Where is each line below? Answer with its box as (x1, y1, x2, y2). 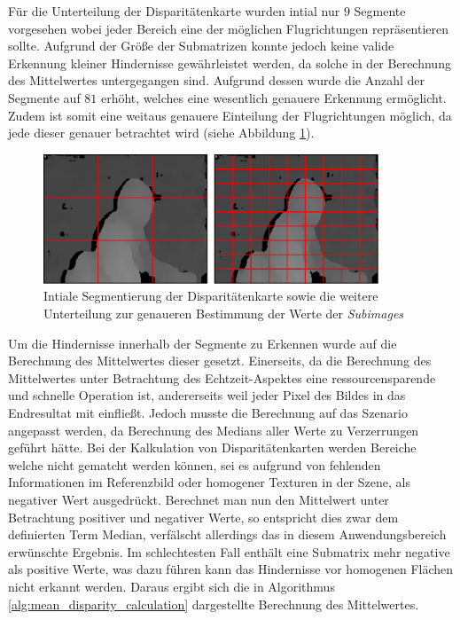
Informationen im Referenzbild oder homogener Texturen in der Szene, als (8, 473, 410, 491)
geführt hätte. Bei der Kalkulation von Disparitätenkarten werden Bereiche (8, 438, 417, 457)
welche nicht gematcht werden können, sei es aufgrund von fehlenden (8, 455, 381, 474)
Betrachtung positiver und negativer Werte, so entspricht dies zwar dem (8, 507, 399, 526)
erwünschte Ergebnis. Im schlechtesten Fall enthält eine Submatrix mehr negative (8, 542, 450, 561)
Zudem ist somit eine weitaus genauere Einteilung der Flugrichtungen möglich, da (8, 106, 452, 124)
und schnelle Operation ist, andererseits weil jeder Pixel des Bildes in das (8, 386, 406, 404)
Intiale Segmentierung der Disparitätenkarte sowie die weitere (43, 286, 378, 305)
